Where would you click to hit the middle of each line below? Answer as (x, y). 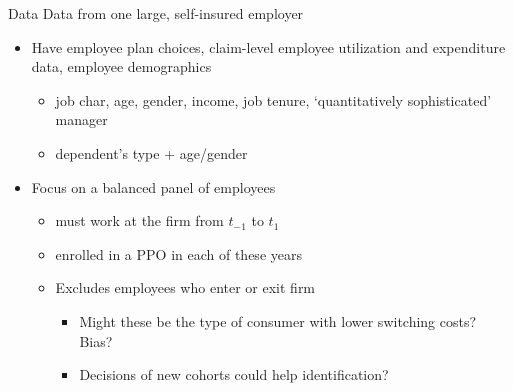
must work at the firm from (139, 220)
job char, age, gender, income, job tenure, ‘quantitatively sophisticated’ (273, 99)
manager (81, 119)
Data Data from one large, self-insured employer (156, 13)
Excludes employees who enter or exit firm (185, 287)
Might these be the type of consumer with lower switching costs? (278, 320)
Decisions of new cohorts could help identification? (234, 374)
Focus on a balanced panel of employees (153, 186)
